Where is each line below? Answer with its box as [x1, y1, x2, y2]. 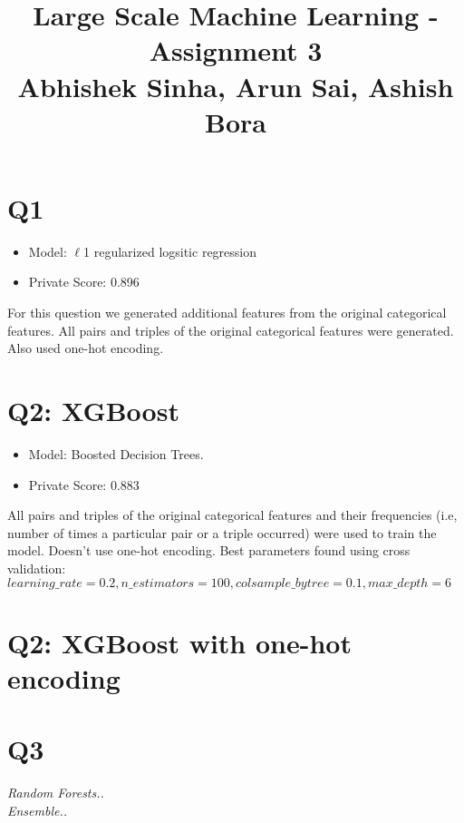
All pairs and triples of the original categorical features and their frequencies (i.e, [7, 505, 458, 524]
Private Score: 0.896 [28, 272, 140, 291]
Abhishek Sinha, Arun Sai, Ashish [17, 67, 454, 104]
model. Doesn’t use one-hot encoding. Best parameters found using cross [7, 541, 411, 560]
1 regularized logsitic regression [83, 241, 257, 260]
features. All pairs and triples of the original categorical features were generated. [7, 320, 454, 339]
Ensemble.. [7, 800, 68, 819]
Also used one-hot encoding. [7, 338, 164, 358]
